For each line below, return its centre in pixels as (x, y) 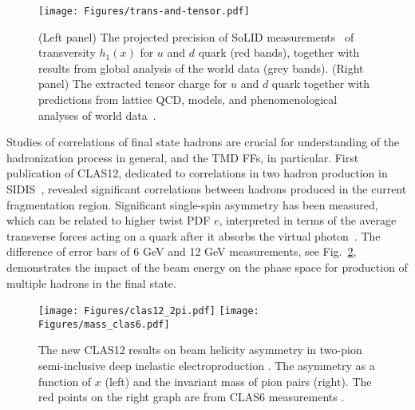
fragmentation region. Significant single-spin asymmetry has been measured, (192, 204)
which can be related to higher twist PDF (109, 220)
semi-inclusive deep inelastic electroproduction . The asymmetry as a (207, 366)
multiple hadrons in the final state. (91, 283)
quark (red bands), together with (279, 52)
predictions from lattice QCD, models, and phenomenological (188, 100)
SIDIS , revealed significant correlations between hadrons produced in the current (207, 189)
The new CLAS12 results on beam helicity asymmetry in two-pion (200, 350)
